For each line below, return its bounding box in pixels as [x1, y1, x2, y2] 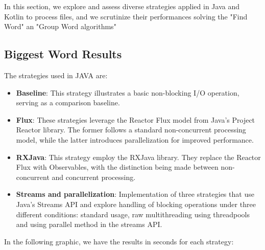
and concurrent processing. [52, 171, 136, 182]
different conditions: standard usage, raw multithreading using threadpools [16, 209, 250, 219]
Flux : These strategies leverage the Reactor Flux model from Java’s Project [16, 114, 255, 125]
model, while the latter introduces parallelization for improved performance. [16, 134, 254, 145]
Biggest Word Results [4, 46, 122, 62]
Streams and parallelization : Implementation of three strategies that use [16, 189, 254, 199]
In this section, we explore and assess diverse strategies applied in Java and [4, 1, 240, 11]
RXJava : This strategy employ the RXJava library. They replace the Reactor [16, 151, 261, 162]
